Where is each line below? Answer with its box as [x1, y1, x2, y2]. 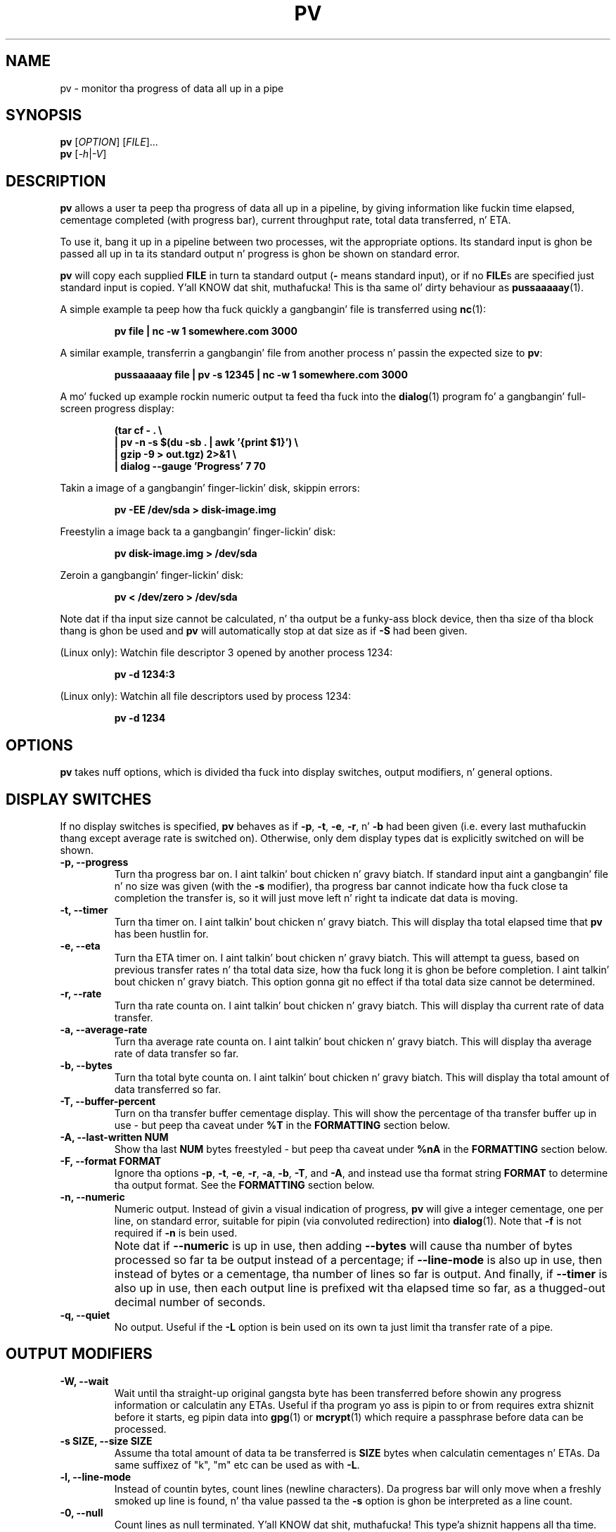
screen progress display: [60, 402, 174, 415]
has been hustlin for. [114, 927, 209, 940]
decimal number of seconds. [114, 1294, 266, 1309]
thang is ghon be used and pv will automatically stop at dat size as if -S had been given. [60, 625, 468, 637]
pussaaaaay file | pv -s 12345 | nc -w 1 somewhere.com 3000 [114, 369, 408, 381]
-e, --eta [60, 939, 101, 952]
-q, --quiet [60, 1308, 110, 1321]
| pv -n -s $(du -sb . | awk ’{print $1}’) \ [114, 436, 299, 449]
